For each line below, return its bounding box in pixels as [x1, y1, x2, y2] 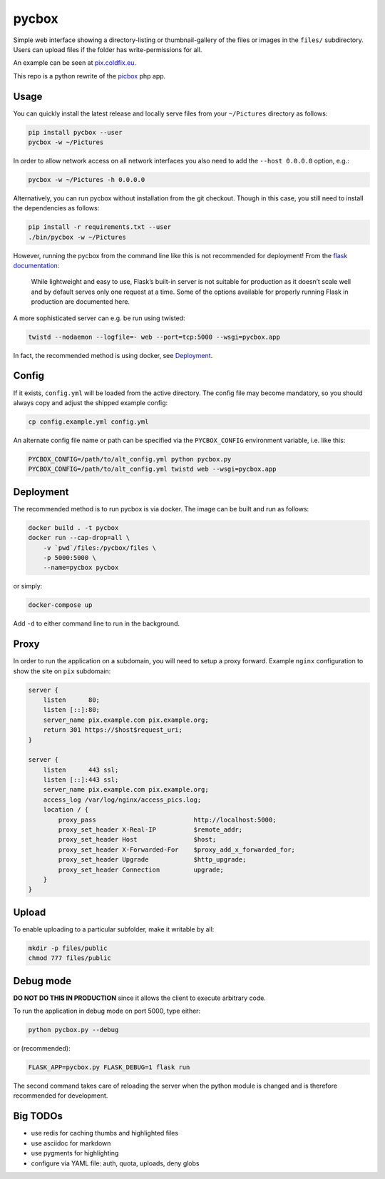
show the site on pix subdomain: [13, 667, 111, 675]
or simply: [13, 582, 43, 591]
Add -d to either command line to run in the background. [13, 619, 180, 628]
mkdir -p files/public [28, 944, 108, 952]
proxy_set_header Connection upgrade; [58, 865, 224, 874]
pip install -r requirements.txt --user [28, 223, 171, 231]
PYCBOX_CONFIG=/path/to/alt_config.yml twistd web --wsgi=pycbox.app [28, 465, 277, 474]
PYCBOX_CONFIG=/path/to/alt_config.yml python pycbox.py [28, 455, 232, 463]
